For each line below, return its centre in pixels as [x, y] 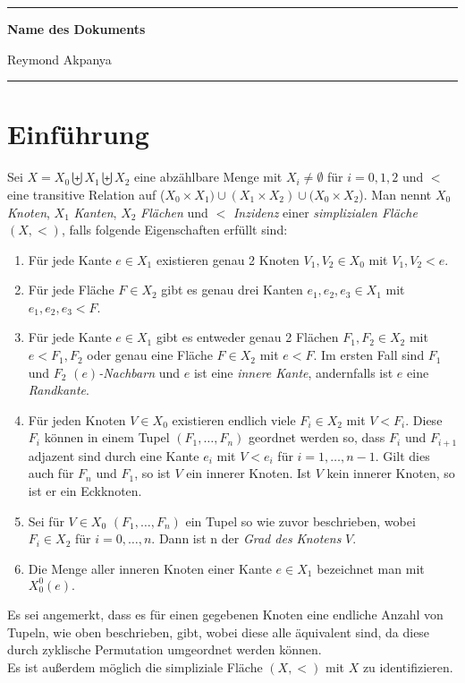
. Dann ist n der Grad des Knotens [246, 538]
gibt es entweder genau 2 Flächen [247, 337]
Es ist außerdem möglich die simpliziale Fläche [135, 666]
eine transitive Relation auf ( [86, 194]
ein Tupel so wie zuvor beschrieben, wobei [300, 521]
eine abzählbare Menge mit [208, 177]
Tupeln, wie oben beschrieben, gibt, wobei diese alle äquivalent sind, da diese [219, 632]
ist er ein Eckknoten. [85, 491]
